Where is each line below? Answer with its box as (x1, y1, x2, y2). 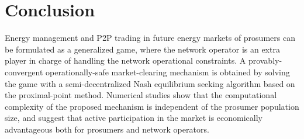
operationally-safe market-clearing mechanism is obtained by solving (46, 65, 290, 78)
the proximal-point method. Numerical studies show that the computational (5, 89, 277, 101)
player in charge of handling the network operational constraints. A (5, 54, 246, 67)
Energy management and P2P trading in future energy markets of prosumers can (5, 32, 295, 44)
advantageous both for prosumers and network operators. (5, 123, 209, 135)
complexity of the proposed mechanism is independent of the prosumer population (5, 100, 299, 112)
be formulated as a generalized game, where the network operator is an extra (5, 43, 280, 55)
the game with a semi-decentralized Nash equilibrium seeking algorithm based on (5, 77, 295, 89)
